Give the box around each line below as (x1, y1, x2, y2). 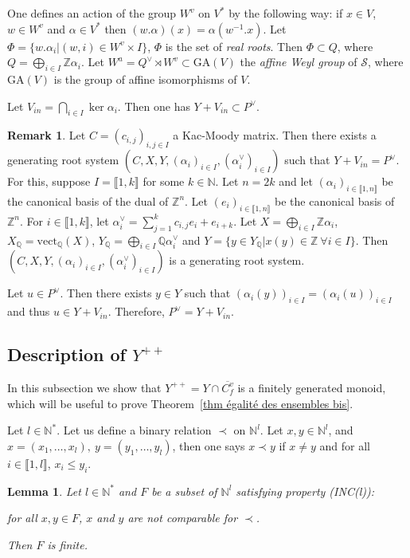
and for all (319, 437, 370, 454)
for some (143, 173, 185, 190)
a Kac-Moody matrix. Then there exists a (173, 127, 377, 143)
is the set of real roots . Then (165, 37, 303, 54)
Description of (7, 342, 126, 367)
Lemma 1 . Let (7, 482, 81, 499)
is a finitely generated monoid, (237, 379, 386, 395)
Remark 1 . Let (7, 127, 86, 143)
